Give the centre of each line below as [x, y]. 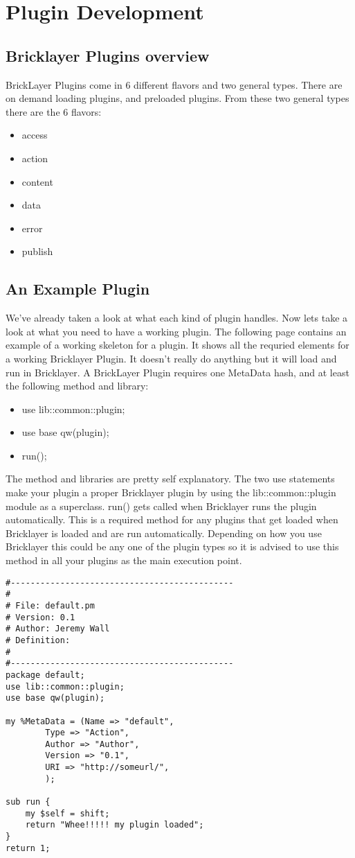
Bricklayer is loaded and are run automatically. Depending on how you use [164, 533]
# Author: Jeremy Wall [58, 629]
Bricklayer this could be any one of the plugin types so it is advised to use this [172, 546]
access [35, 135]
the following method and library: [77, 386]
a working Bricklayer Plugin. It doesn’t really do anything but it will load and [171, 358]
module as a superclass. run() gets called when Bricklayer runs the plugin [161, 506]
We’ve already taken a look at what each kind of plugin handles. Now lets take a [177, 318]
